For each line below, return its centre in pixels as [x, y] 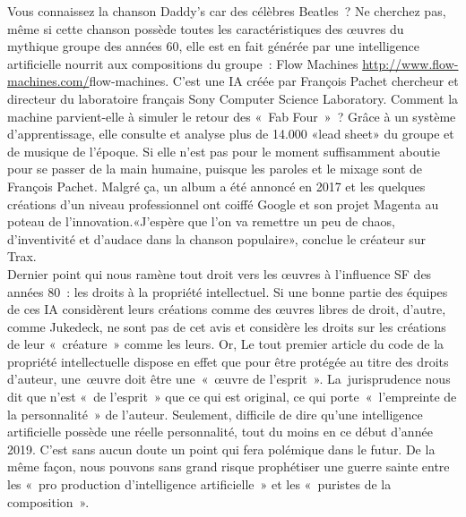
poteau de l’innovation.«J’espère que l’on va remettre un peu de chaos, [201, 221]
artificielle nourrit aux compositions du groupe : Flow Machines [183, 63]
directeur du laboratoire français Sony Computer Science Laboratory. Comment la [233, 98]
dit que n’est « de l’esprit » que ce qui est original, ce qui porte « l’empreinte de [232, 397]
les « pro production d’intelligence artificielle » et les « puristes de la [199, 484]
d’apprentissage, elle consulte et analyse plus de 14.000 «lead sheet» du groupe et [231, 134]
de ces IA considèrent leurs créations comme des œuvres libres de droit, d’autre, [227, 309]
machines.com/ [48, 81]
